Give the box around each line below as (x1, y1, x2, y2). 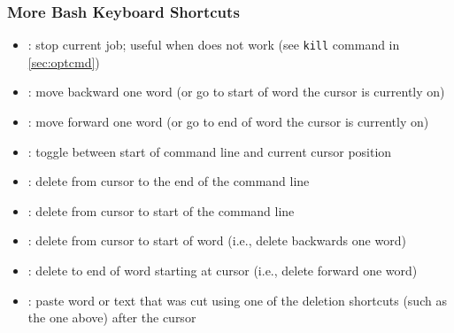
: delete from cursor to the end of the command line (27, 172, 310, 190)
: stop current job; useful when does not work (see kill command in (27, 35, 400, 54)
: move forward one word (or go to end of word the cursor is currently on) (27, 112, 429, 131)
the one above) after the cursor (27, 308, 196, 327)
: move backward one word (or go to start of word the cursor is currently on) (27, 82, 445, 101)
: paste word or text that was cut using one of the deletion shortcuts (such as (27, 290, 447, 309)
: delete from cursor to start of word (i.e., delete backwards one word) (27, 231, 406, 250)
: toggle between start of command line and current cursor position (27, 142, 392, 160)
